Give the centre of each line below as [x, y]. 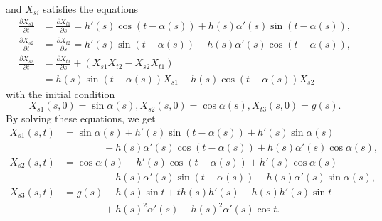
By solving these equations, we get [81, 118]
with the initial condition [60, 93]
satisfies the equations [90, 9]
